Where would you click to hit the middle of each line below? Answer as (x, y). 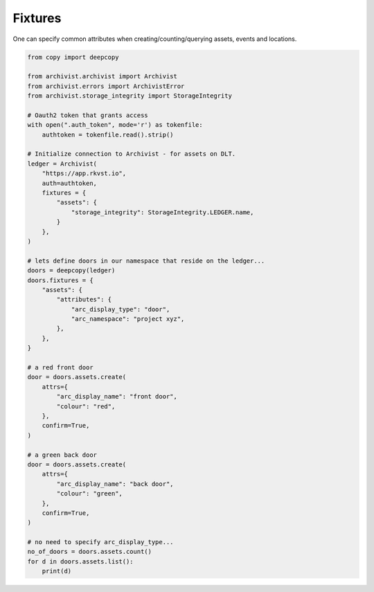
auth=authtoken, (69, 183)
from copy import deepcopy (73, 57)
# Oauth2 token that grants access (88, 115)
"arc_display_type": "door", (121, 309)
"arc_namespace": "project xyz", (128, 319)
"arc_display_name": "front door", (117, 397)
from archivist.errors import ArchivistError (106, 86)
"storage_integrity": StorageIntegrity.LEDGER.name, (162, 212)
